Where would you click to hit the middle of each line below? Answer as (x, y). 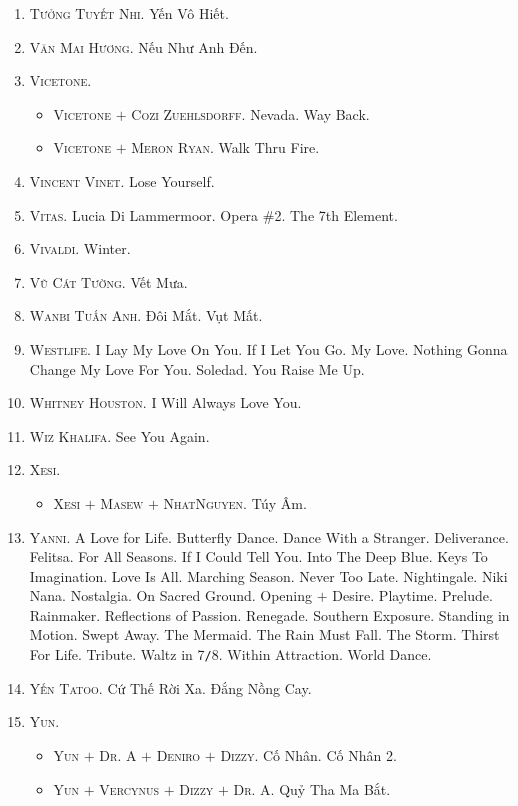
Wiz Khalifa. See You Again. (119, 435)
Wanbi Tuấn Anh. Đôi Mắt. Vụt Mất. (146, 315)
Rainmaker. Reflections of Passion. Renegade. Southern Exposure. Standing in (269, 614)
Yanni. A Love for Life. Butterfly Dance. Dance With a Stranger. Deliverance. (269, 536)
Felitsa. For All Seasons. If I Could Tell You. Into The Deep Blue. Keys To (258, 556)
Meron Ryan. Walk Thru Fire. (225, 147)
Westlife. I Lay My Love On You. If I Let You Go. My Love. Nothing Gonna (268, 348)
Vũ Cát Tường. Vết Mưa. (108, 281)
